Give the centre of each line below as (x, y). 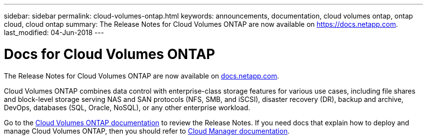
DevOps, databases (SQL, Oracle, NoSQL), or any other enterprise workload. (127, 107)
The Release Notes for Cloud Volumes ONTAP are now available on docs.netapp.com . (142, 76)
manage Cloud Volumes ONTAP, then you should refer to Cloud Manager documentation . (147, 131)
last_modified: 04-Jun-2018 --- (54, 32)
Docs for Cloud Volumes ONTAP (110, 54)
